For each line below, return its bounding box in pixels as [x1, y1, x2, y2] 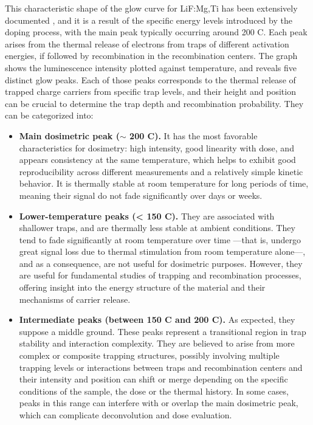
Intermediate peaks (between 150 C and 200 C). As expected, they [19, 313, 295, 326]
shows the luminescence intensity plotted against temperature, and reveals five [5, 61, 297, 74]
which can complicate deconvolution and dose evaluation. [19, 409, 232, 421]
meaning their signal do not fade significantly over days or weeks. [19, 188, 263, 201]
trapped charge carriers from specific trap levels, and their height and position [5, 85, 296, 98]
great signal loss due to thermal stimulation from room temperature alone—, [19, 245, 306, 258]
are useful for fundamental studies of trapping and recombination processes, [19, 269, 301, 282]
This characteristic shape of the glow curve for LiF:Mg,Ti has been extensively [5, 2, 298, 14]
